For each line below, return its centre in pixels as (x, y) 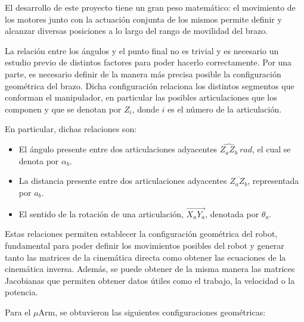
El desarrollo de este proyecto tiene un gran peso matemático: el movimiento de (150, 7)
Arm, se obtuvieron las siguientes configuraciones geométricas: (152, 312)
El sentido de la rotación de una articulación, (101, 213)
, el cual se (271, 149)
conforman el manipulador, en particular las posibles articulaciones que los (141, 97)
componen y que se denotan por (63, 109)
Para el (18, 312)
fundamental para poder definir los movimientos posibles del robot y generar (145, 245)
